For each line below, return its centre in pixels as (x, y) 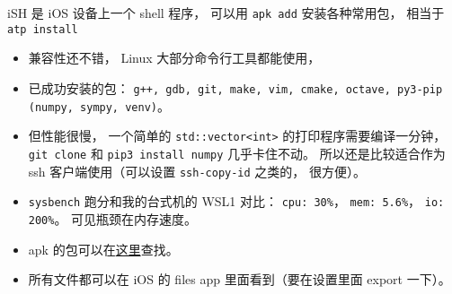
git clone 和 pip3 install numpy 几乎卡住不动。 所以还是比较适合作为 (237, 153)
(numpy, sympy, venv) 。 (99, 105)
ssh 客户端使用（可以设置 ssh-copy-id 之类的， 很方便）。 (197, 171)
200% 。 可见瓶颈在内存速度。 (113, 218)
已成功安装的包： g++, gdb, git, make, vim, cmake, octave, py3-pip (235, 87)
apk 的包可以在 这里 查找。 (103, 249)
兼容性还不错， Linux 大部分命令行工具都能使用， (174, 58)
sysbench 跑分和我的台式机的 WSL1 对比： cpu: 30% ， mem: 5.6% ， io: (236, 201)
